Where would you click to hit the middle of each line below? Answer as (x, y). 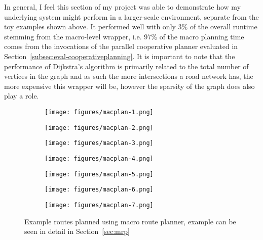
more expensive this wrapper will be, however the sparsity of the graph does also (129, 86)
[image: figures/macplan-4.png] (99, 158)
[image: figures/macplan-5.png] (99, 174)
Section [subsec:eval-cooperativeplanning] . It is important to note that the (120, 56)
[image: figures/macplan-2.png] (99, 128)
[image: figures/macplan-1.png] (99, 112)
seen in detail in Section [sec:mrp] (77, 231)
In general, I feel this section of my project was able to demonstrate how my (123, 7)
